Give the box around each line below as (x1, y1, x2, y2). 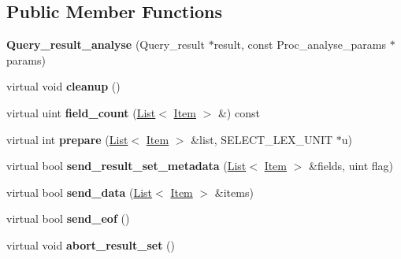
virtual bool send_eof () (6, 210, 130, 227)
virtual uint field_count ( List (6, 104, 156, 120)
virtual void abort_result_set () (6, 236, 175, 253)
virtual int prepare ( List (6, 131, 128, 147)
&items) (214, 183, 254, 200)
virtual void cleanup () (6, 78, 121, 94)
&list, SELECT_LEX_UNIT (191, 131, 333, 147)
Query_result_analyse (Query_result (6, 36, 205, 53)
